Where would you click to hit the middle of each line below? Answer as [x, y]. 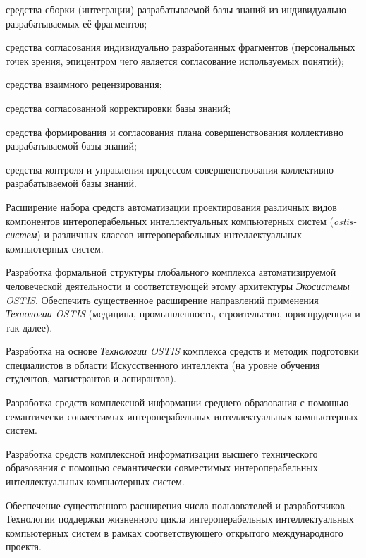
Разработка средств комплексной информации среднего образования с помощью [177, 402]
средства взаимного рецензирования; [84, 84]
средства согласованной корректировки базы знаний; [118, 108]
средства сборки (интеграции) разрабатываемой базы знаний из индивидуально [176, 9]
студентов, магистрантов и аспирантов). [91, 378]
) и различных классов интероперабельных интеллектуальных [169, 235]
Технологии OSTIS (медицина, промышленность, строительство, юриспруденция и [183, 314]
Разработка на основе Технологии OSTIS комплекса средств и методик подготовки [182, 351]
